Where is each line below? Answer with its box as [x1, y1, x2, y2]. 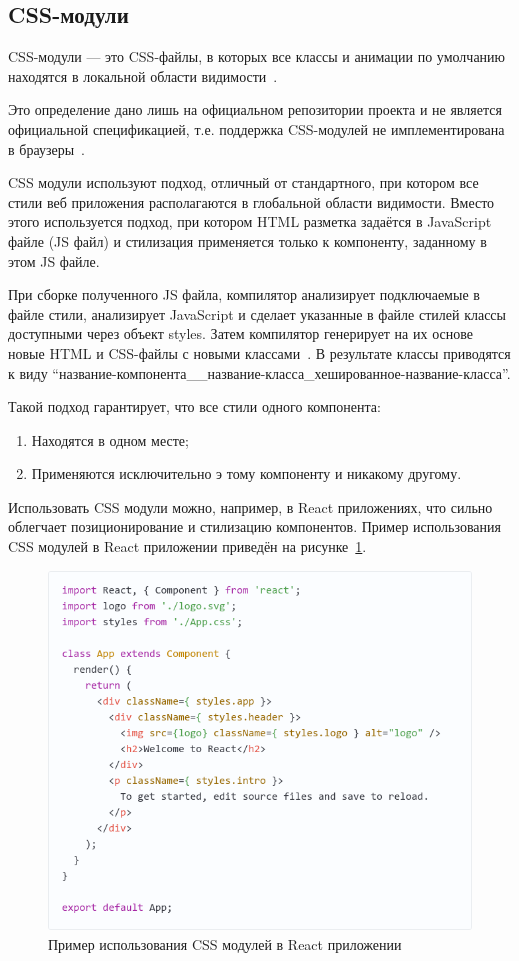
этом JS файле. [8, 250, 100, 271]
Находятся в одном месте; [31, 429, 189, 450]
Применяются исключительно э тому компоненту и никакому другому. [31, 463, 462, 484]
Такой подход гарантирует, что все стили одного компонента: [8, 396, 381, 417]
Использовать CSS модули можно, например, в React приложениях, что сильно [8, 496, 493, 517]
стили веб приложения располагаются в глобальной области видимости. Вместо [8, 191, 495, 212]
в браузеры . [8, 138, 85, 159]
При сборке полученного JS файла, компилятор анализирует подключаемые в [8, 284, 480, 305]
